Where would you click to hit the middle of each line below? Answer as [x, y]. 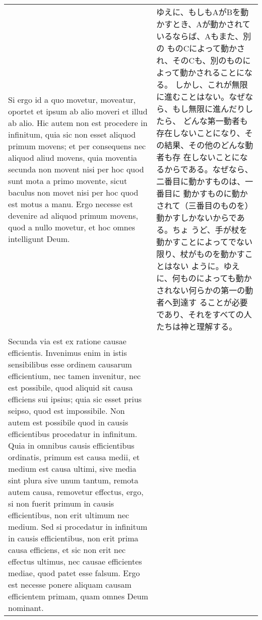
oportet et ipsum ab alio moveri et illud [78, 111]
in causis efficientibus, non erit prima [73, 538]
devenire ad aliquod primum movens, [73, 215]
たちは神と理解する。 [197, 326]
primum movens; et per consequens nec [77, 146]
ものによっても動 [212, 278]
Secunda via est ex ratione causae [67, 341]
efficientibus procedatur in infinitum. [73, 434]
